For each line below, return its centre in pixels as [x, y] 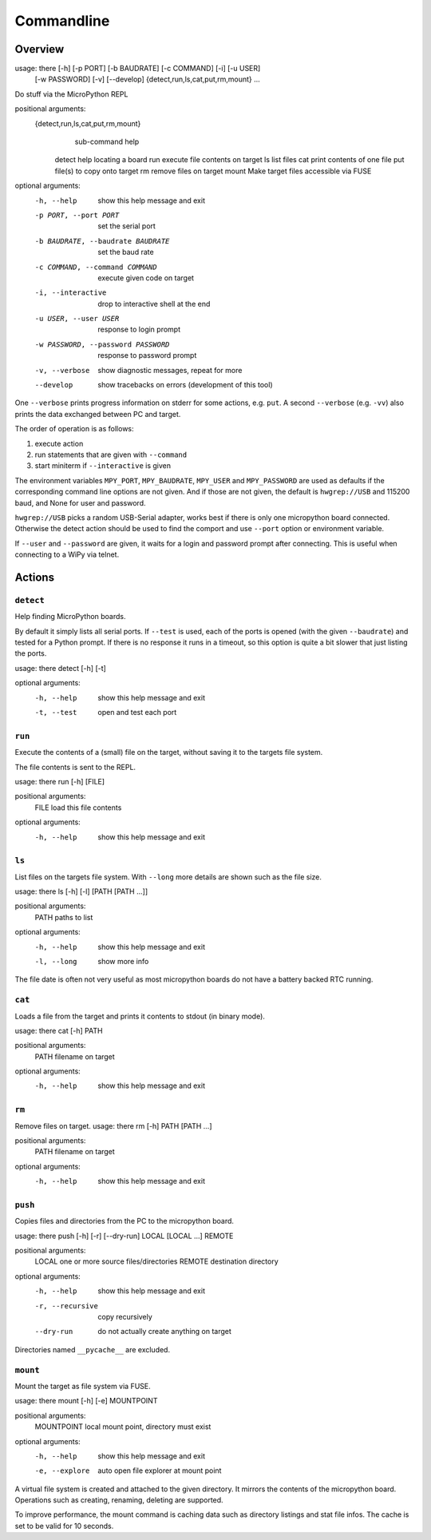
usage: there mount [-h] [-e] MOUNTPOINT [86, 1401]
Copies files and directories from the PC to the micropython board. [125, 1221]
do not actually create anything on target [164, 1332]
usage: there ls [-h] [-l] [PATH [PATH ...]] [81, 891]
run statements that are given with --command [111, 454]
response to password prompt [147, 355]
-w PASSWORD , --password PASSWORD [102, 344]
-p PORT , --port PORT [77, 215]
